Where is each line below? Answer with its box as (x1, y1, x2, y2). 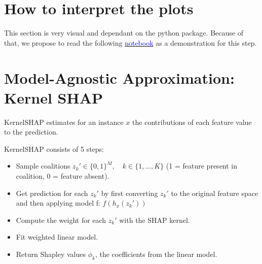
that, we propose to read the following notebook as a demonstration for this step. (4, 37, 257, 48)
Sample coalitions (16, 160, 70, 171)
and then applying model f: (16, 197, 100, 208)
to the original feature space (171, 187, 258, 198)
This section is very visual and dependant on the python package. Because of (4, 27, 243, 38)
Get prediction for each (16, 187, 88, 198)
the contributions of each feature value (132, 116, 252, 127)
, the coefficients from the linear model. (95, 248, 217, 259)
